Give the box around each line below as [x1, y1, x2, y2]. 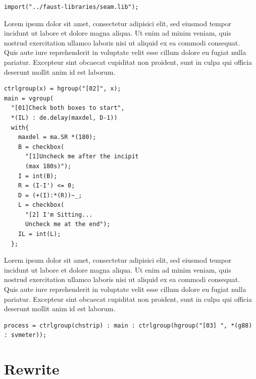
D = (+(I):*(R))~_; [18, 191, 82, 199]
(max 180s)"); [25, 162, 72, 170]
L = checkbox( [18, 201, 64, 209]
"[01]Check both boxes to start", [11, 104, 125, 112]
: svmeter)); [4, 332, 47, 339]
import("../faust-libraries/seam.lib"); [4, 3, 139, 10]
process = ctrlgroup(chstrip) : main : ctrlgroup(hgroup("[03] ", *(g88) [4, 322, 253, 329]
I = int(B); [18, 172, 57, 180]
